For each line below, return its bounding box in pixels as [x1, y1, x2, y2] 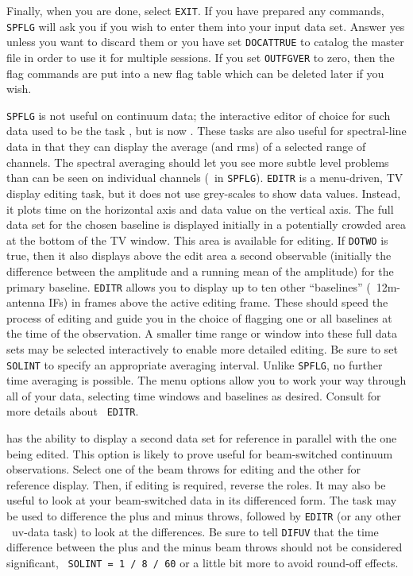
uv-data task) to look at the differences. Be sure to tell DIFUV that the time [11, 523, 379, 539]
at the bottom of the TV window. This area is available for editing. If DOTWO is [6, 231, 388, 248]
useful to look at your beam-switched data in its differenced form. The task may [6, 492, 397, 508]
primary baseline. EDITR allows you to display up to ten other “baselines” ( [6, 278, 371, 295]
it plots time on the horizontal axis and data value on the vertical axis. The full [6, 200, 394, 217]
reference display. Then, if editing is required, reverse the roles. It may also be [6, 476, 386, 493]
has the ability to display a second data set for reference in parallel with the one [6, 430, 397, 446]
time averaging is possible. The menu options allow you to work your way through [6, 372, 407, 389]
